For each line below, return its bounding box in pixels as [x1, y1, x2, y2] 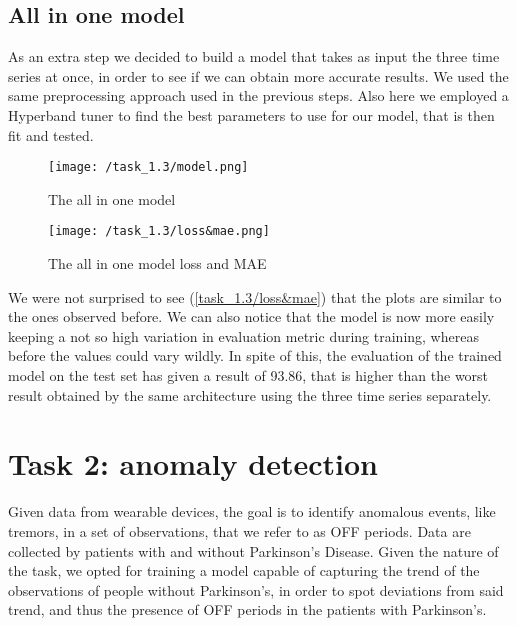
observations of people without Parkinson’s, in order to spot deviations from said [8, 579, 504, 600]
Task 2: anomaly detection [8, 443, 378, 484]
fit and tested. [8, 124, 94, 145]
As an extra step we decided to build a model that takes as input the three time [8, 46, 500, 67]
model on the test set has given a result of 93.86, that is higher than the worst [8, 365, 489, 386]
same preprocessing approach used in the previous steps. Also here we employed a [8, 85, 509, 106]
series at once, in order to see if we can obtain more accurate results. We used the [8, 65, 509, 86]
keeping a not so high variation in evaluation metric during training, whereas [8, 325, 479, 346]
